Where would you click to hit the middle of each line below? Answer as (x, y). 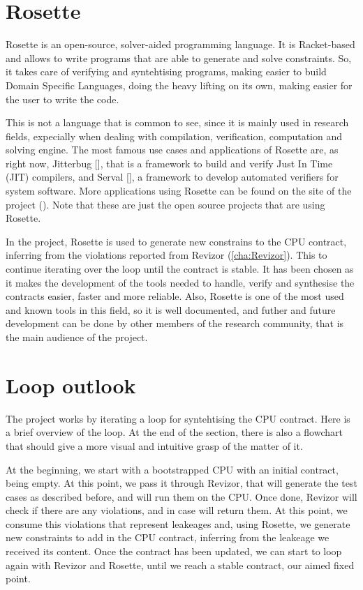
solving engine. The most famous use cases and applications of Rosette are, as (172, 150)
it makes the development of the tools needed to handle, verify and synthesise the (180, 282)
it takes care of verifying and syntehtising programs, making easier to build (166, 71)
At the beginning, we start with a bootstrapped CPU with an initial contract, (172, 469)
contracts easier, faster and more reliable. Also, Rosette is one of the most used (175, 296)
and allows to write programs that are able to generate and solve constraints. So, (179, 58)
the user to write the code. (62, 99)
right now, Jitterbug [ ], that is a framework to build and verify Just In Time (169, 163)
